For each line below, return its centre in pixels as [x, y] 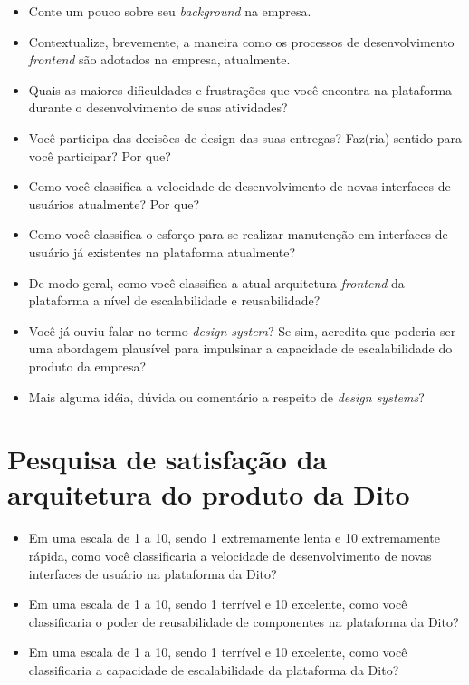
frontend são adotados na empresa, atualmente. [159, 59]
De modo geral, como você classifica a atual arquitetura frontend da [216, 282]
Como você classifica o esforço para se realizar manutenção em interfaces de [238, 234]
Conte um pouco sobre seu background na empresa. [170, 11]
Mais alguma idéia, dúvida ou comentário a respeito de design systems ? [226, 396]
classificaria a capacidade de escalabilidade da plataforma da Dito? [214, 669]
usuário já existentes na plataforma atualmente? [162, 251]
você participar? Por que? [100, 155]
